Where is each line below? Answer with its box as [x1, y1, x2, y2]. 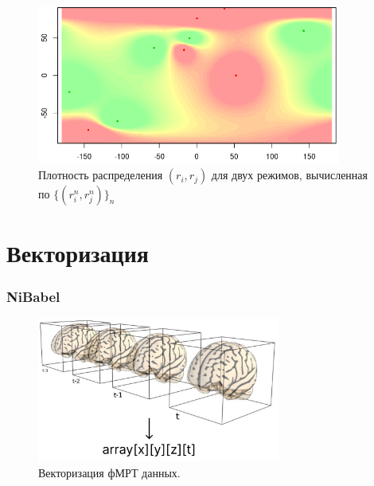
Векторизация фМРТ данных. [38, 464, 181, 480]
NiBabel [6, 286, 60, 306]
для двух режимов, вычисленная [211, 167, 368, 183]
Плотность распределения [38, 167, 163, 183]
